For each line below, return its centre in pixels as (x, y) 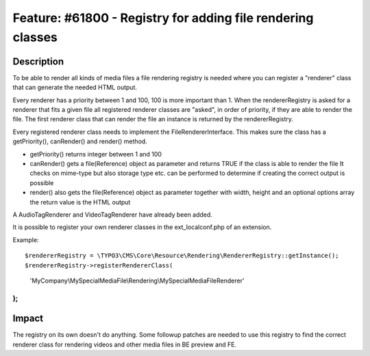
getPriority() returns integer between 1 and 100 (96, 154)
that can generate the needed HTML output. (75, 87)
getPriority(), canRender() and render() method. (80, 141)
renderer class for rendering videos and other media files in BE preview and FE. (124, 344)
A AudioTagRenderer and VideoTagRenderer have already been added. (112, 214)
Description (38, 61)
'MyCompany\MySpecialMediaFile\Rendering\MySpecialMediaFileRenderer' (137, 281)
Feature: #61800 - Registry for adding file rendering (163, 18)
